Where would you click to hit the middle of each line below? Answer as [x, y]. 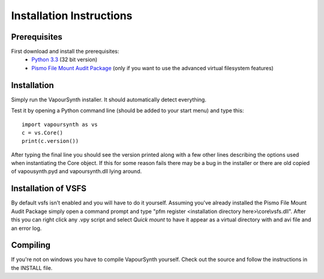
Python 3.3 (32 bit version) [64, 59]
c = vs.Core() [42, 133]
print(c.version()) [50, 141]
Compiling [31, 245]
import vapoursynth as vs [60, 124]
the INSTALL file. [32, 268]
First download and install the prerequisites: [65, 52]
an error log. [26, 228]
